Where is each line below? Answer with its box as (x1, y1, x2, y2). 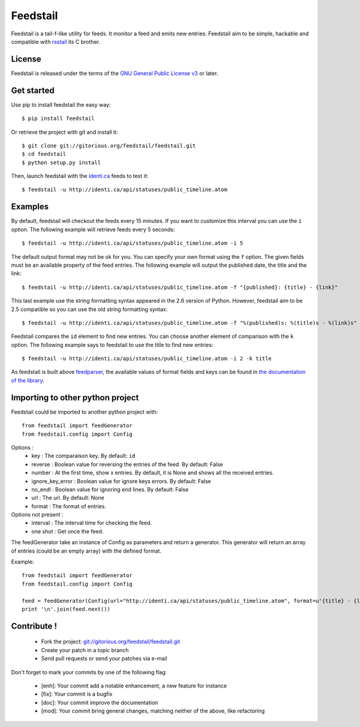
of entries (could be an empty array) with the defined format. (11, 547, 162, 554)
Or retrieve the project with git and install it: (11, 128, 118, 135)
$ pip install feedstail (22, 115, 95, 122)
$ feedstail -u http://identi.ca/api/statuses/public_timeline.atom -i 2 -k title (22, 355, 272, 362)
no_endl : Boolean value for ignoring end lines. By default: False (31, 485, 189, 493)
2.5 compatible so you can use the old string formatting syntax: (11, 306, 168, 313)
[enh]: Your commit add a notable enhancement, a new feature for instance (41, 682, 227, 689)
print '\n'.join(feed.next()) (22, 605, 111, 613)
